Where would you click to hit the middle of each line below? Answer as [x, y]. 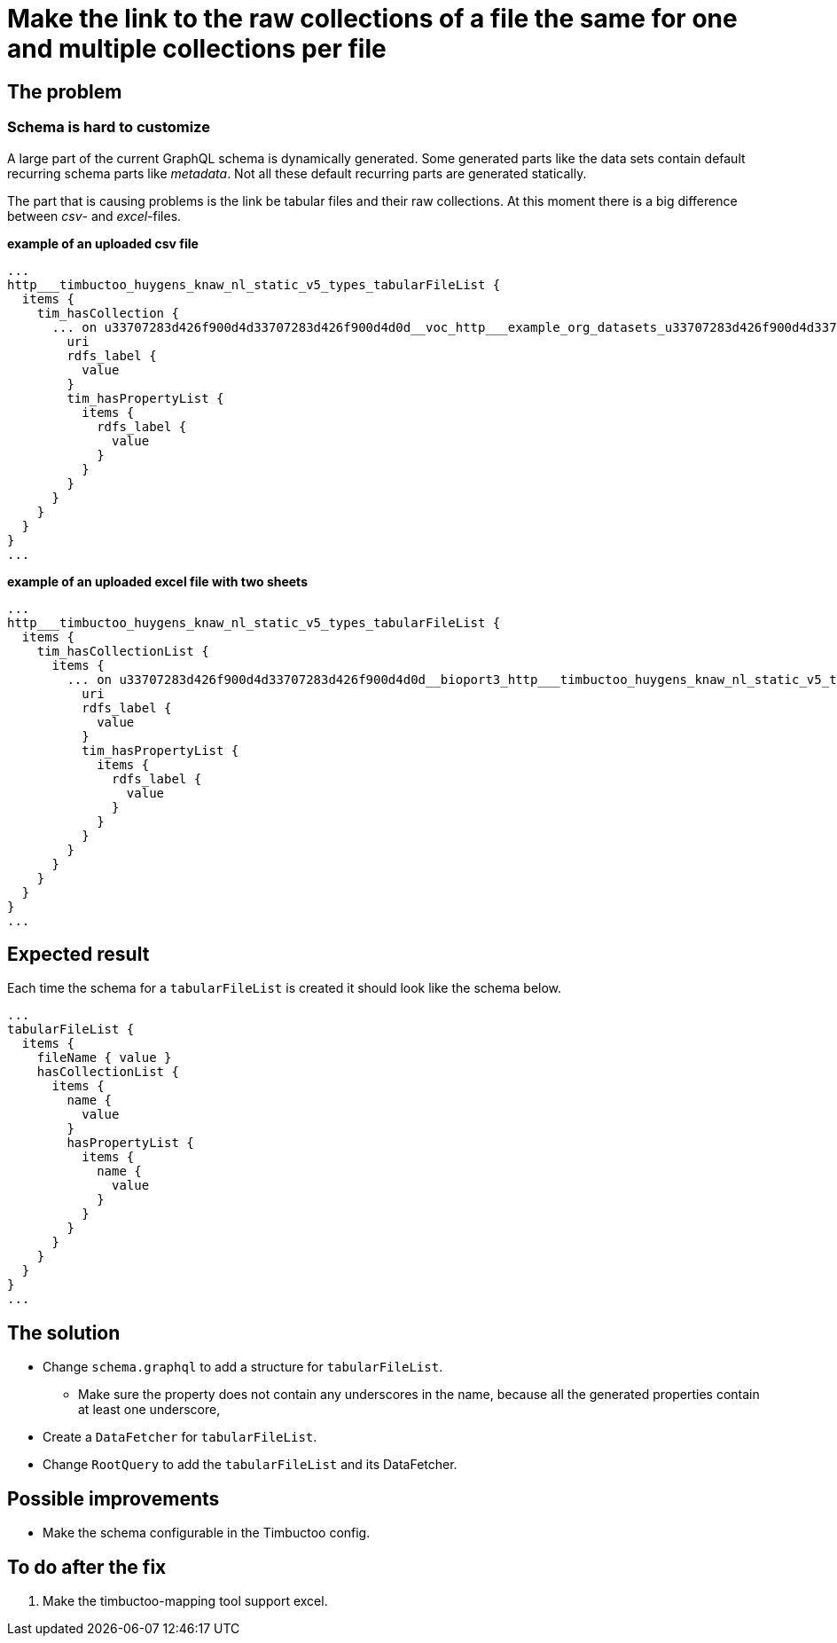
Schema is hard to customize [109, 127]
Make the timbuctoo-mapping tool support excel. [185, 1600]
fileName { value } [104, 1058]
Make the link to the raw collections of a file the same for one [372, 19]
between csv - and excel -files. [94, 216]
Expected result [78, 954]
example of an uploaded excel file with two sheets [157, 581]
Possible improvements [113, 1498]
